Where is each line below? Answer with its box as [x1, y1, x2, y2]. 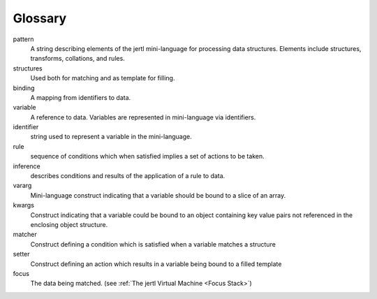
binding [13, 84, 35, 92]
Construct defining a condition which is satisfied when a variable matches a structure [30, 240, 276, 248]
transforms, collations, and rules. [30, 54, 125, 63]
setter [13, 250, 31, 258]
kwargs [13, 201, 35, 210]
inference [13, 161, 41, 170]
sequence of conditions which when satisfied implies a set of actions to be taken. [30, 152, 265, 161]
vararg [13, 182, 32, 190]
